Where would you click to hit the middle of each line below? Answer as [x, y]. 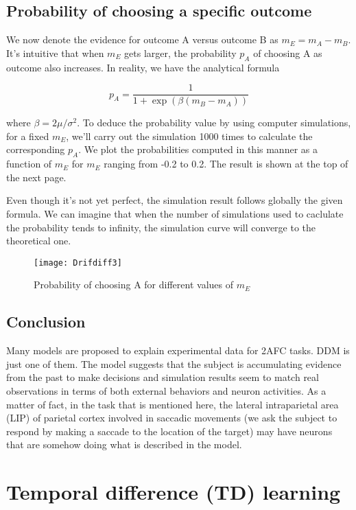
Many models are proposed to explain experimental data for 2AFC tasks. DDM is [178, 350]
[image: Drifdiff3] [78, 263]
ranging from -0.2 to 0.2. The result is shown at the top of [226, 164]
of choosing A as [288, 53]
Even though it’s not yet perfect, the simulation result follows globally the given [175, 200]
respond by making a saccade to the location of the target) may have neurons [169, 431]
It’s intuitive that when [55, 53]
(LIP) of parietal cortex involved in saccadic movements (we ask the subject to [172, 418]
